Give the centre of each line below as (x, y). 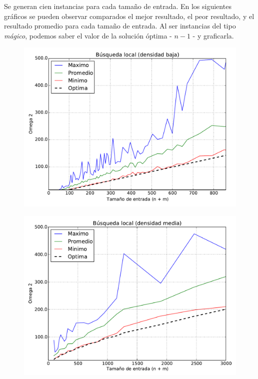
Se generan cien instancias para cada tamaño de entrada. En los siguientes (118, 6)
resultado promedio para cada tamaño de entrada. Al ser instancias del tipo (120, 26)
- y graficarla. (213, 35)
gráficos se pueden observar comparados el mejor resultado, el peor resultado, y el (129, 16)
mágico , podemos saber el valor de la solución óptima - (88, 35)
